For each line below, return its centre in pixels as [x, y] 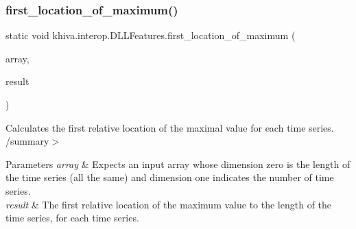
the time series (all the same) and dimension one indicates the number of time [170, 177]
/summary [27, 141]
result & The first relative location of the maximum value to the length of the [169, 204]
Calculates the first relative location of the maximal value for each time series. [170, 127]
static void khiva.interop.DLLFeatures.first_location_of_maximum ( [151, 35]
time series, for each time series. [72, 218]
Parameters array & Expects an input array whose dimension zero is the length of [178, 164]
